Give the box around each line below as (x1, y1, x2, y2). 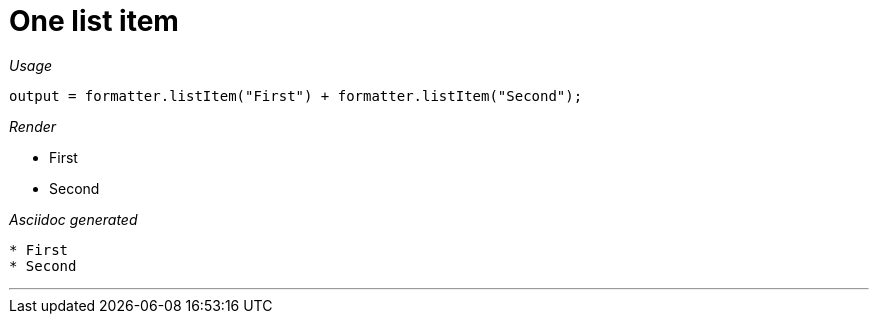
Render (9, 117, 57, 135)
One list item (9, 4, 179, 38)
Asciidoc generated (9, 210, 138, 228)
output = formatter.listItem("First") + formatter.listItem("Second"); (9, 87, 583, 104)
